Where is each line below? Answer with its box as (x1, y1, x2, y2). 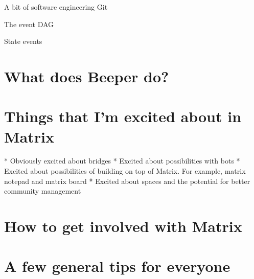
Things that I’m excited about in (4, 106, 242, 127)
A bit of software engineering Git (4, 2, 108, 12)
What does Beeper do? (4, 65, 169, 86)
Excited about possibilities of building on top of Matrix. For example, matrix (4, 166, 246, 176)
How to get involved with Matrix (4, 216, 242, 237)
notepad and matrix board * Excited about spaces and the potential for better (4, 175, 250, 186)
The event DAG (4, 18, 54, 29)
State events (4, 36, 42, 46)
